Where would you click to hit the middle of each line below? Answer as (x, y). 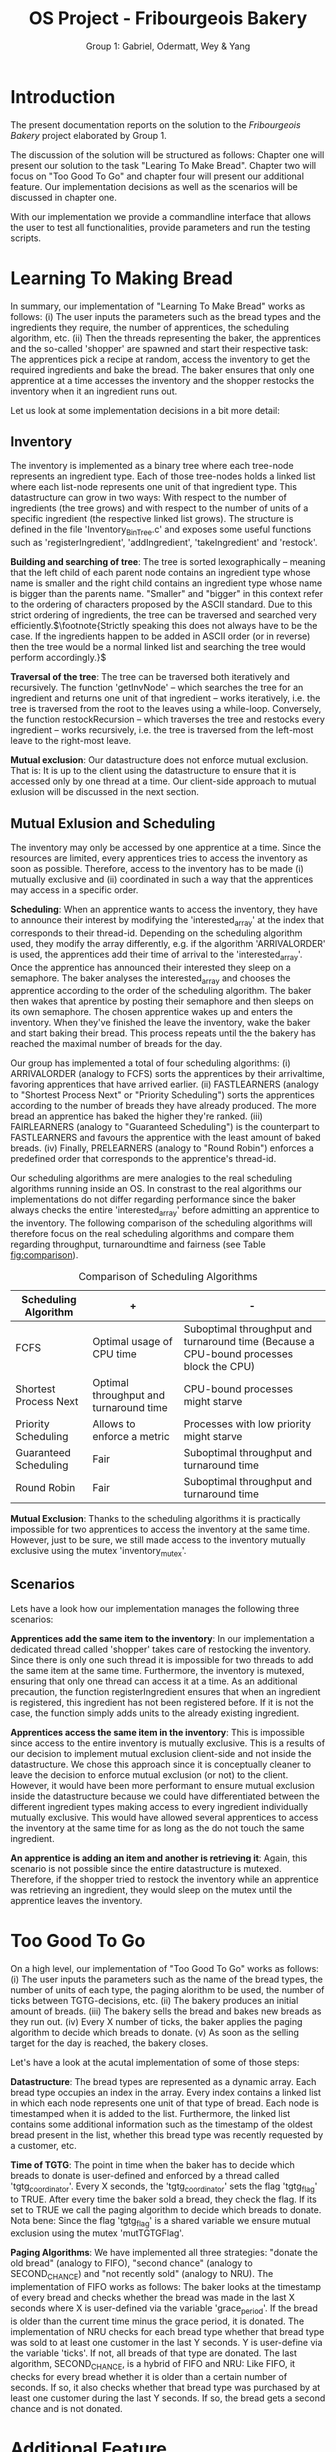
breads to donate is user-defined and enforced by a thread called (145, 2175)
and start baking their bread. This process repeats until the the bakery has (163, 1033)
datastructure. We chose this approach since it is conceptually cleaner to (161, 1764)
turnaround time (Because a (249, 1342)
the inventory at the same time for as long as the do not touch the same (157, 1828)
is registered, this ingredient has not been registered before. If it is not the (162, 1702)
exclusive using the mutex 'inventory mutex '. (98, 1552)
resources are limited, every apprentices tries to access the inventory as (159, 858)
